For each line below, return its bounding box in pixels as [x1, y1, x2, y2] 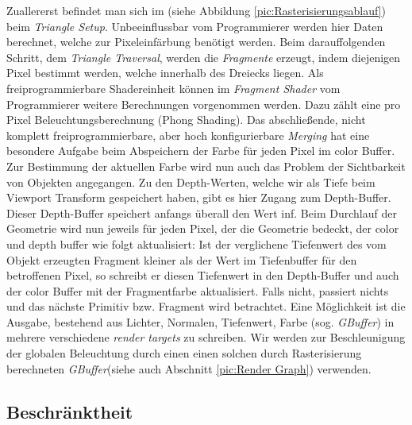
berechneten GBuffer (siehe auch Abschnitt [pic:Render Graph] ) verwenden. [6, 360, 372, 377]
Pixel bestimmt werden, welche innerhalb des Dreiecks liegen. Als [6, 64, 324, 81]
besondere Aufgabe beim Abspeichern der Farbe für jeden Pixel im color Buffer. [6, 142, 395, 159]
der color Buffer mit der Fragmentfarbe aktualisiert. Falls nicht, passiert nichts [6, 282, 389, 299]
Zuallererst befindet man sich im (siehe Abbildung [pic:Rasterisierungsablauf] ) [6, 2, 387, 18]
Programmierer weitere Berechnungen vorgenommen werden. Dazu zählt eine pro [6, 95, 401, 112]
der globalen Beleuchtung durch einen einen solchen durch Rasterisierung [6, 345, 362, 361]
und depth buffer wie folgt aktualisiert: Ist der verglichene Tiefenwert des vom [6, 235, 387, 252]
